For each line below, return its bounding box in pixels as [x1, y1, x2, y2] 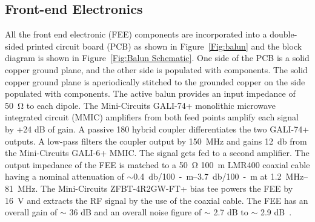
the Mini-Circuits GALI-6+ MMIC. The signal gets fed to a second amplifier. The [5, 146, 310, 159]
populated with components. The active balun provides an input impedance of [5, 87, 296, 100]
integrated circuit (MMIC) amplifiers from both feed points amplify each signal [5, 111, 299, 123]
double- [270, 28, 297, 41]
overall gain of [5, 206, 58, 218]
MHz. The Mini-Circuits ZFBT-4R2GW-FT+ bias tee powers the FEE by [17, 181, 293, 194]
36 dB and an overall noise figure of [69, 206, 202, 218]
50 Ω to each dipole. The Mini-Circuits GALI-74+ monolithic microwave [5, 99, 276, 111]
